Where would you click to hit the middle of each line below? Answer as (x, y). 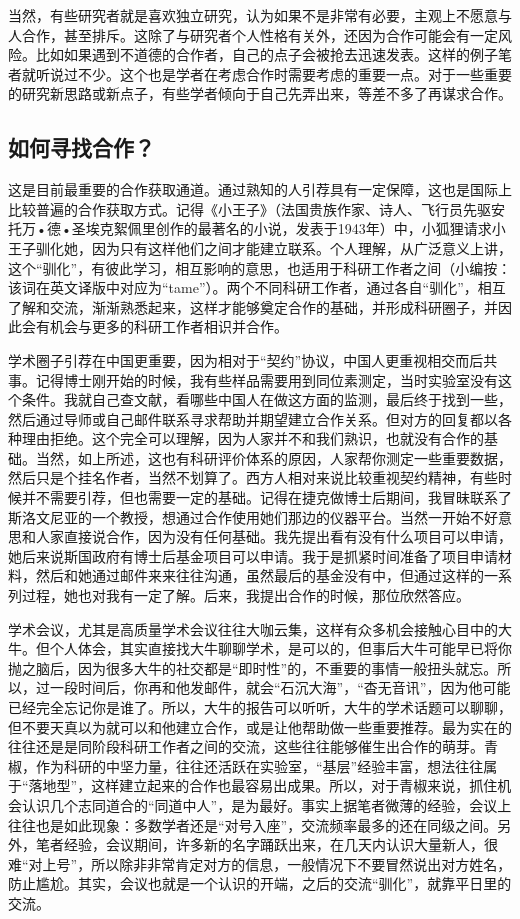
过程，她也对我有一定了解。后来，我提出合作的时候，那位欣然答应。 (245, 595)
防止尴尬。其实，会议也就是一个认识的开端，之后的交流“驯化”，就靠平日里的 (260, 883)
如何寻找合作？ (81, 147)
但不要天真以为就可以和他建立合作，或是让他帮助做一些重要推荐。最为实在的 (260, 726)
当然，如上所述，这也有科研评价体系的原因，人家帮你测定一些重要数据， (273, 457)
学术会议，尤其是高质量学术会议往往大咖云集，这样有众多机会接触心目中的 (253, 628)
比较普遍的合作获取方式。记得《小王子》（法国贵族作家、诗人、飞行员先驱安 (256, 208)
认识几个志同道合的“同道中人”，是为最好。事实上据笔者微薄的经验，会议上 (266, 804)
